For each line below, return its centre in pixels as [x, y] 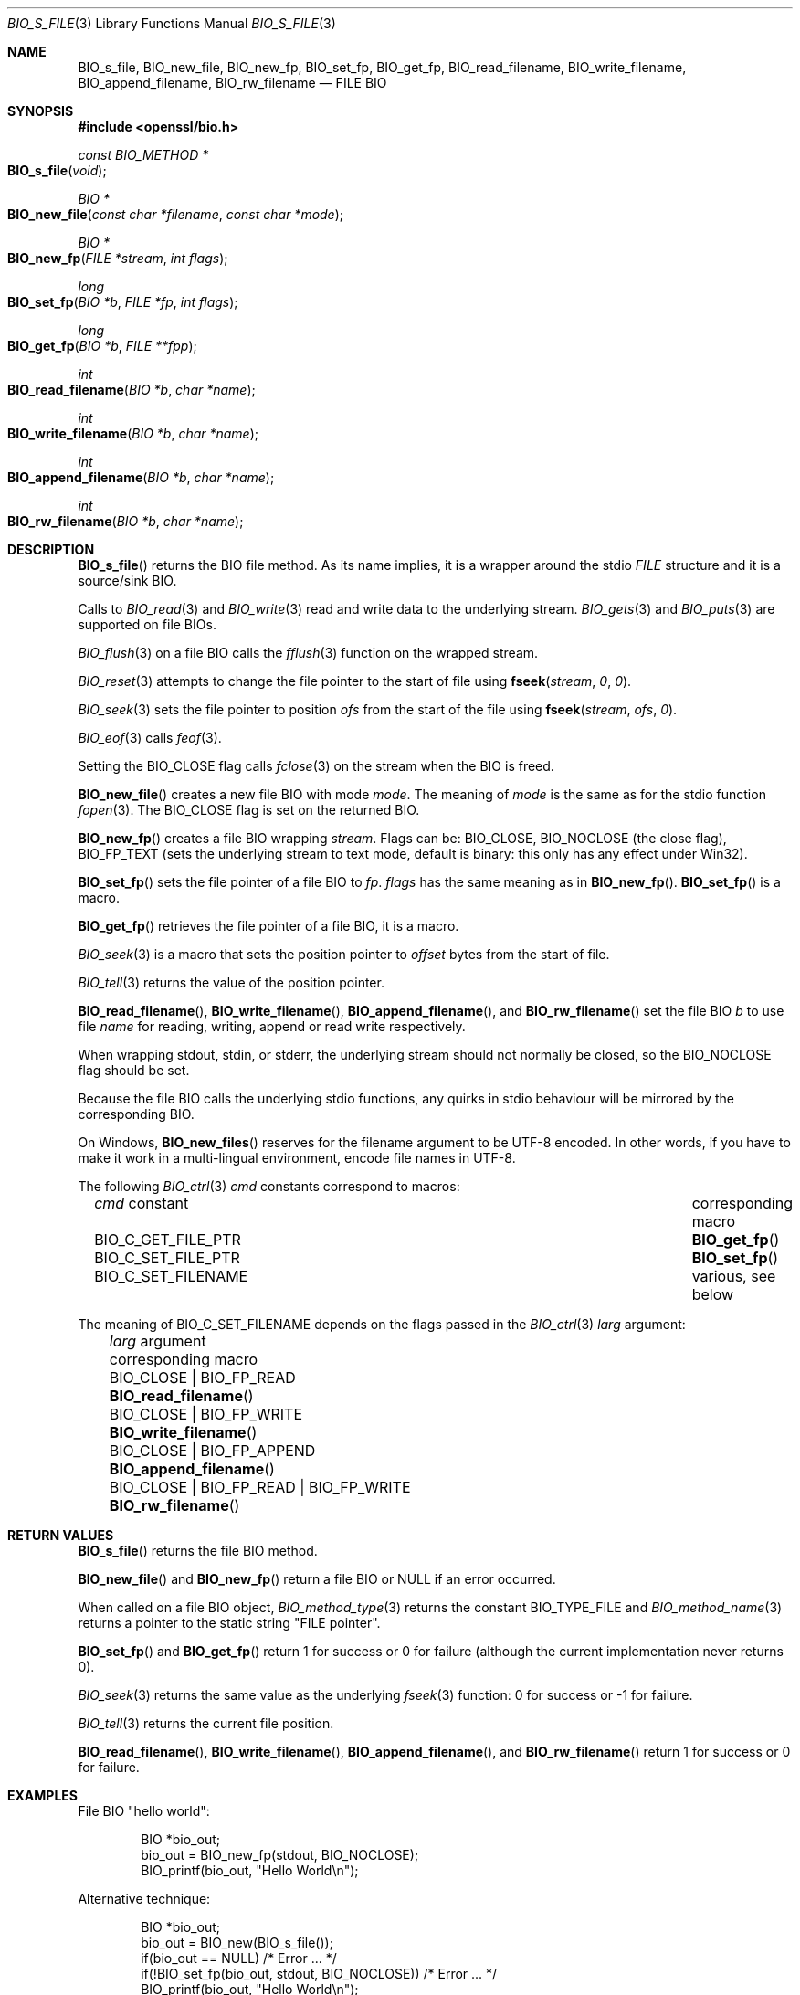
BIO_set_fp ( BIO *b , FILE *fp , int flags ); [123, 302]
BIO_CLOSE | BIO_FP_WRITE [206, 1414]
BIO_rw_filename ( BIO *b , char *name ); [126, 521]
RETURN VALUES [61, 1535]
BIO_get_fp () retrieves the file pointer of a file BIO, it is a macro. [268, 926]
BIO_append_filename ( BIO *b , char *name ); [141, 477]
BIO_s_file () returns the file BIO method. [198, 1551]
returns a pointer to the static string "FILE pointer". [229, 1623]
